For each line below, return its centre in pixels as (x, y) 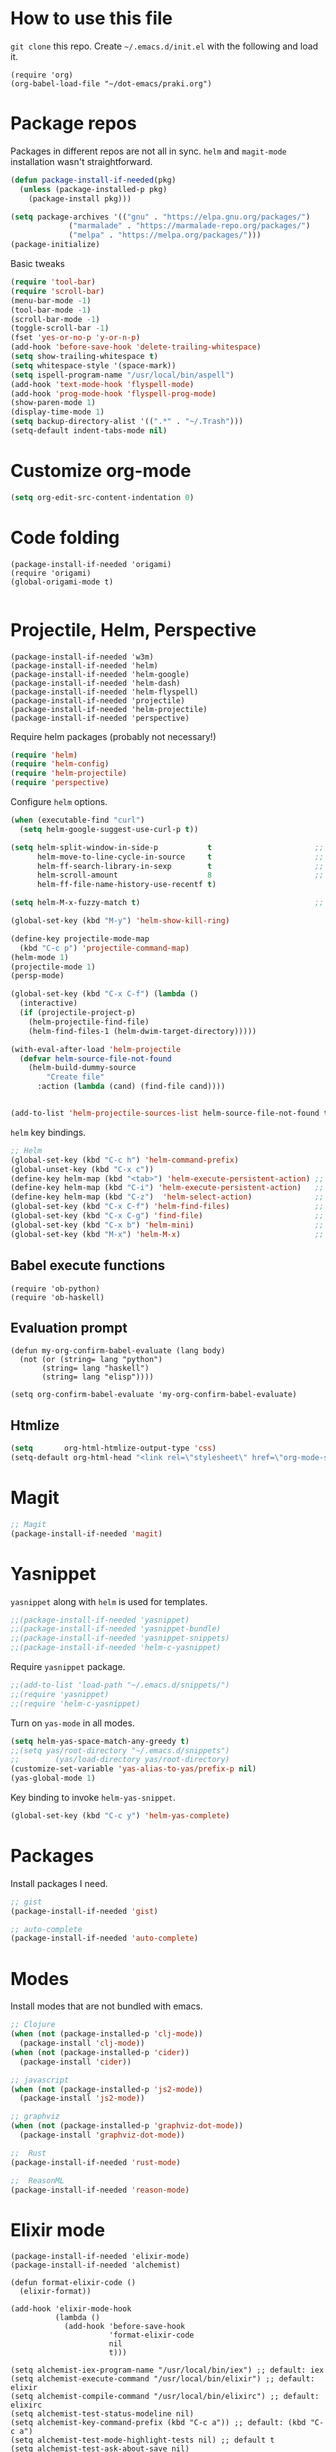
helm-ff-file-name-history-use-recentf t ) (126, 885)
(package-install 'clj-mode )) (82, 2043)
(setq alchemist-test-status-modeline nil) (102, 2414)
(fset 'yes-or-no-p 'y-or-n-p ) (75, 338)
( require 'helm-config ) (60, 764)
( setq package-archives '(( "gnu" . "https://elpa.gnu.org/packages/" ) (160, 217)
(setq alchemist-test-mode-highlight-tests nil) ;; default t (142, 2440)
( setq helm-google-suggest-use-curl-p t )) (109, 829)
